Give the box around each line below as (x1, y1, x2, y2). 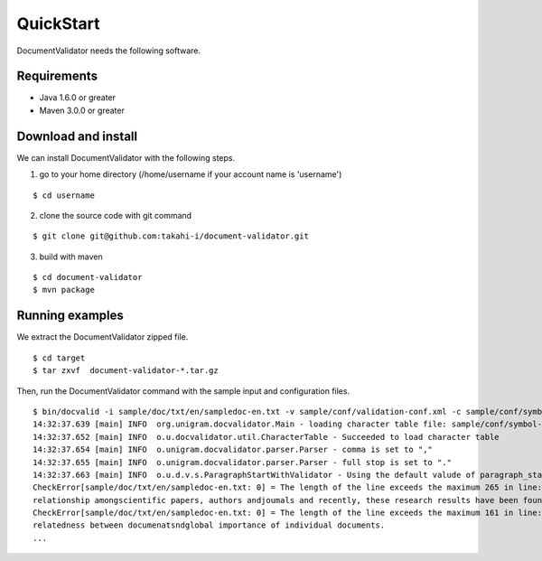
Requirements (16, 69, 98, 84)
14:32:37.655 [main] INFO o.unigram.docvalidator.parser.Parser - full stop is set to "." (33, 457, 452, 467)
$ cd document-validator (33, 272, 143, 283)
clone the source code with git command (39, 210, 192, 220)
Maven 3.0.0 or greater (39, 105, 126, 116)
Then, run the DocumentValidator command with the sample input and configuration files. (16, 385, 350, 397)
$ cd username (33, 190, 95, 201)
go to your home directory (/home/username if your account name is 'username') (39, 169, 342, 180)
